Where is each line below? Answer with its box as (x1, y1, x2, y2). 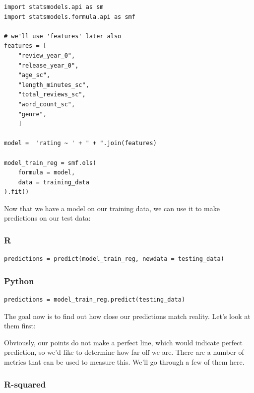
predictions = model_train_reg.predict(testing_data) (4, 296, 186, 304)
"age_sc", (18, 72, 51, 79)
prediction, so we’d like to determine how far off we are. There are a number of (4, 347, 244, 357)
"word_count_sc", (18, 100, 75, 108)
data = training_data (18, 178, 89, 186)
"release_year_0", (18, 62, 79, 69)
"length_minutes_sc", (18, 81, 89, 88)
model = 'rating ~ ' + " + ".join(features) (4, 140, 157, 147)
